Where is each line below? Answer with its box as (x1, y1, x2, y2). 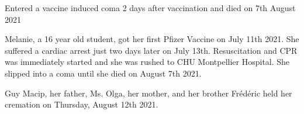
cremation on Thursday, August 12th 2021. (5, 98, 158, 110)
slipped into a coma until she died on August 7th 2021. (5, 67, 202, 79)
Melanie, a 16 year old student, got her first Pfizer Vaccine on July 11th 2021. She (5, 33, 299, 45)
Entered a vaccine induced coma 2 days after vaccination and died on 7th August (5, 2, 296, 13)
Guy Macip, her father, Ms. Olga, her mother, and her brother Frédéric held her (5, 87, 292, 99)
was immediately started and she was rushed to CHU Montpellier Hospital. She (5, 56, 290, 68)
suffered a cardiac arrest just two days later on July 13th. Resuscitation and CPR (5, 44, 298, 56)
